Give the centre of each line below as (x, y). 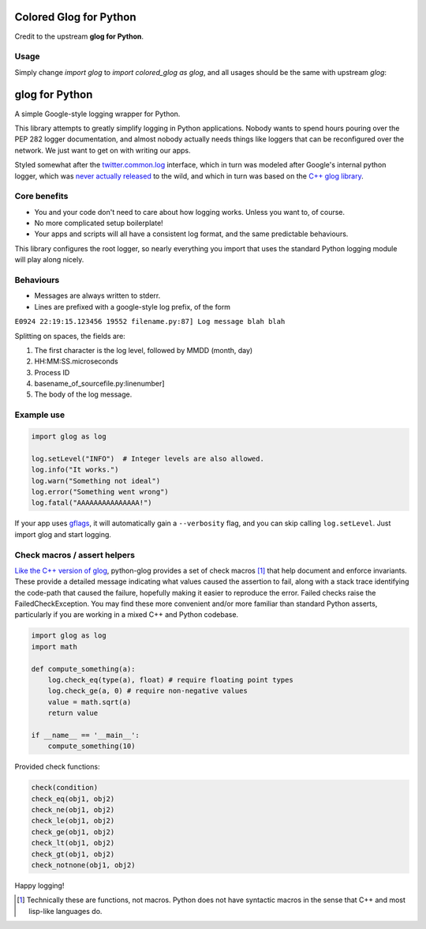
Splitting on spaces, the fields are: (70, 336)
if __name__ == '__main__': (85, 735)
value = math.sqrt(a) (90, 702)
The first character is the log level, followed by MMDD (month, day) (144, 350)
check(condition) (65, 788)
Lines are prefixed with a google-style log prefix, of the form (133, 307)
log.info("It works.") (75, 470)
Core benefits (41, 196)
